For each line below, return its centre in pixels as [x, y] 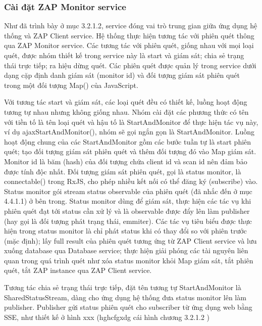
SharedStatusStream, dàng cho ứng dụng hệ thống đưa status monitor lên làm [125, 297]
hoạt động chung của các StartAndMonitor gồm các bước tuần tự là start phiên [128, 141]
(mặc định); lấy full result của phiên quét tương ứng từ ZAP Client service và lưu [130, 240]
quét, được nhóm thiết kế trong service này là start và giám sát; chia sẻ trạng [124, 55]
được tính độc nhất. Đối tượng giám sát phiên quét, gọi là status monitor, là [123, 171]
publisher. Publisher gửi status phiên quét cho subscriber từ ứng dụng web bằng [128, 307]
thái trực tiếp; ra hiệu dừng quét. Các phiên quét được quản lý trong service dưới [130, 65]
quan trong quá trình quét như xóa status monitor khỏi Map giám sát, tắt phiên [129, 260]
